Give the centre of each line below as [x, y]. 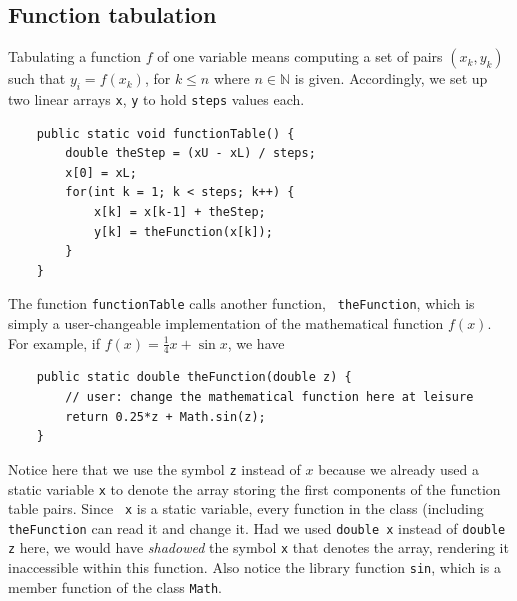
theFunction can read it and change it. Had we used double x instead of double [257, 527]
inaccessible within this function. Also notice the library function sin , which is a [254, 567]
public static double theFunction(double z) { [194, 377]
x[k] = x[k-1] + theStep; [179, 212]
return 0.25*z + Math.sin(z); [165, 416]
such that [37, 78]
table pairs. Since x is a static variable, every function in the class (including [246, 508]
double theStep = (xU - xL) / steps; [190, 153]
